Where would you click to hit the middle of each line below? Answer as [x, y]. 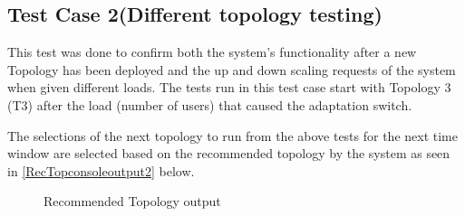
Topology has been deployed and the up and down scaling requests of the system [232, 69]
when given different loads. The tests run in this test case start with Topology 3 [229, 87]
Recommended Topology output [132, 201]
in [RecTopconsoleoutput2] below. [101, 170]
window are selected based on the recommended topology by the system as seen [229, 153]
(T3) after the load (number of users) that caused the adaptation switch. [210, 104]
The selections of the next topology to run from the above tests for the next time [232, 135]
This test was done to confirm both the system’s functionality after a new [212, 52]
